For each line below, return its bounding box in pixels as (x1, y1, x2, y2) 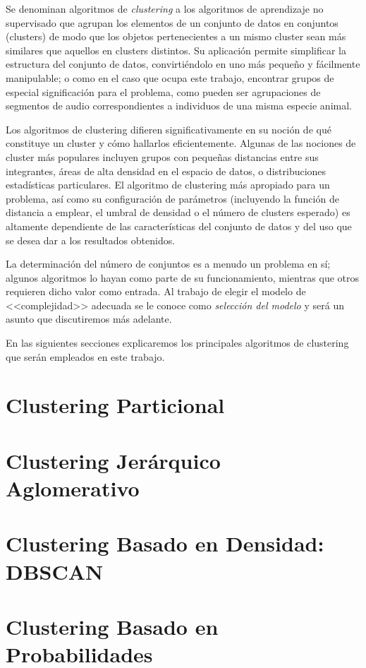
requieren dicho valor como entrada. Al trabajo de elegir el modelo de (6, 284, 306, 299)
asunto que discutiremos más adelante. (6, 311, 172, 326)
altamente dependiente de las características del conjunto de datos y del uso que (6, 218, 352, 233)
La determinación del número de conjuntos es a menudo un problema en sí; (6, 256, 331, 271)
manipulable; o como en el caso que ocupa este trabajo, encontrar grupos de (6, 70, 334, 85)
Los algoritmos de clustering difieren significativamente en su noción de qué (6, 121, 331, 136)
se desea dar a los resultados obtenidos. (6, 232, 176, 247)
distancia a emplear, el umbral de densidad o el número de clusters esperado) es (6, 205, 350, 220)
